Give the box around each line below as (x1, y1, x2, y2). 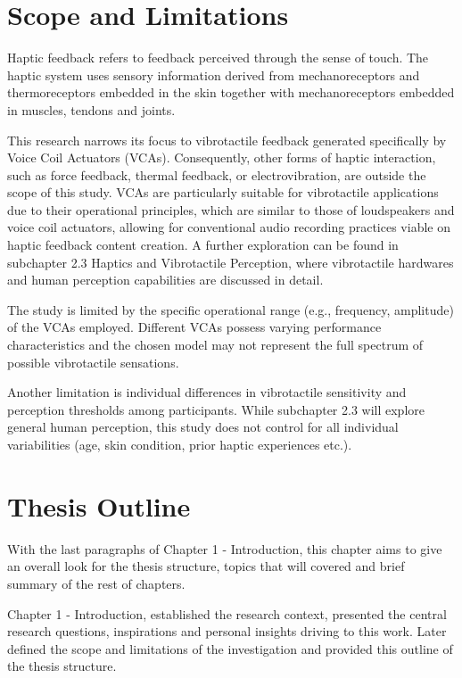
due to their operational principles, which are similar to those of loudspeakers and (7, 200, 455, 219)
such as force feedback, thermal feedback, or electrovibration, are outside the (7, 165, 426, 184)
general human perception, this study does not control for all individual (7, 418, 399, 436)
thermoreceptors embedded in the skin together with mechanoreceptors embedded (7, 83, 455, 102)
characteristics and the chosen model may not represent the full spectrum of (7, 335, 424, 354)
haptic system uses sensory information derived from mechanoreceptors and (7, 65, 420, 84)
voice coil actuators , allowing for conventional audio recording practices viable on (7, 218, 450, 236)
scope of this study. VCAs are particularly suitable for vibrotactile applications (7, 183, 439, 202)
